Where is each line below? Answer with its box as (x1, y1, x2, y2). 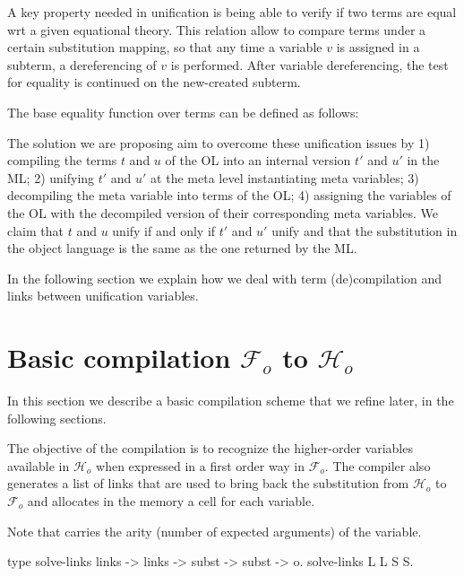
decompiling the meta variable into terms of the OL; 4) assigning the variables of (7, 186, 451, 205)
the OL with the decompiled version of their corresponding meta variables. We (7, 203, 438, 222)
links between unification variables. (7, 286, 199, 305)
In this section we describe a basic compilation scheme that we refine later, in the (7, 391, 454, 410)
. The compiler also (324, 456, 431, 475)
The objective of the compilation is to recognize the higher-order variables (7, 439, 413, 458)
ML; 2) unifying (7, 168, 95, 187)
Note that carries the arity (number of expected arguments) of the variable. (7, 521, 422, 540)
